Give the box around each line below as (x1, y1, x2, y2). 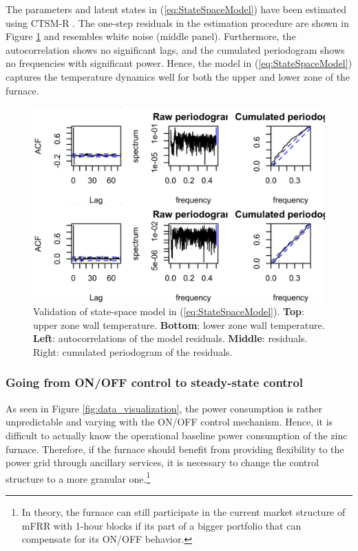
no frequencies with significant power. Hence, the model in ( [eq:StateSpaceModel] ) (6, 56, 352, 70)
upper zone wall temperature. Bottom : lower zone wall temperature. (33, 317, 325, 332)
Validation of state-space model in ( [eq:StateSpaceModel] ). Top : (33, 304, 304, 319)
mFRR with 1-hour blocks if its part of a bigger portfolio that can (21, 518, 302, 532)
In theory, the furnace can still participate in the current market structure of (21, 504, 346, 519)
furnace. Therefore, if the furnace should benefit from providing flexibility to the (6, 441, 344, 456)
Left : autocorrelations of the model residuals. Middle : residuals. (33, 331, 308, 345)
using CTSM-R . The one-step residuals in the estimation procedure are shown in (6, 15, 349, 30)
